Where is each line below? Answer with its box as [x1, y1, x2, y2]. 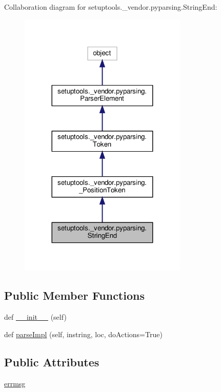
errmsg [4, 378, 26, 388]
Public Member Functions [4, 287, 145, 303]
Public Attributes [4, 354, 99, 369]
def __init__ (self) [4, 312, 67, 322]
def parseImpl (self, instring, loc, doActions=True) [4, 328, 163, 339]
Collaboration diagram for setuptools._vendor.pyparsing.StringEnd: [4, 2, 217, 12]
